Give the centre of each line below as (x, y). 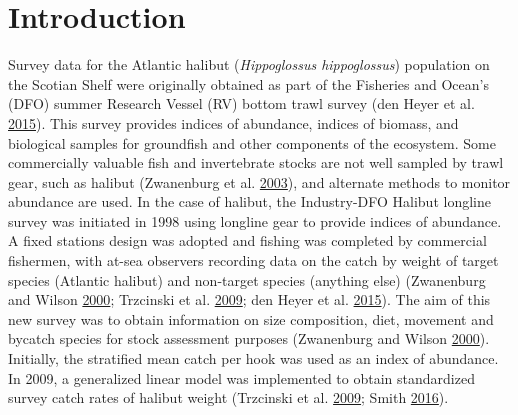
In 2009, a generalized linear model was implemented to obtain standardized (241, 377)
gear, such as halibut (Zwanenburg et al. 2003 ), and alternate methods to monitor (259, 181)
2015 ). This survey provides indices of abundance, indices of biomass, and (233, 122)
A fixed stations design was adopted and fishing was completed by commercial (247, 240)
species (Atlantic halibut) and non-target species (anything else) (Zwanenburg (247, 279)
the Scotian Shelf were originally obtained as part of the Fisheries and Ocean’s (248, 83)
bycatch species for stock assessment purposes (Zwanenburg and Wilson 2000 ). (249, 338)
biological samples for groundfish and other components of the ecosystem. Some (252, 142)
